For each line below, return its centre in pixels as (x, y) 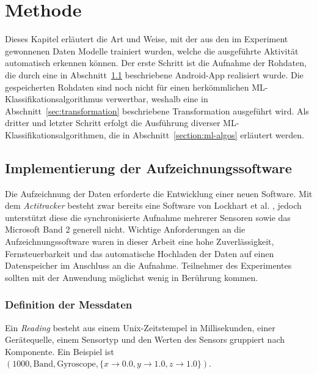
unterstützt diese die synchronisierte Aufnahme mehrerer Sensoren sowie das (148, 217)
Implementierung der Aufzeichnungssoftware (148, 167)
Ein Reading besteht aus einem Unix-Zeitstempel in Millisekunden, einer (140, 327)
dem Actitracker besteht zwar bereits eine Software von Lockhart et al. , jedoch (153, 205)
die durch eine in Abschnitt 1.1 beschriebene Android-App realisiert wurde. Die (154, 74)
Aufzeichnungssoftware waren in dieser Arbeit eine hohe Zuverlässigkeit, (140, 241)
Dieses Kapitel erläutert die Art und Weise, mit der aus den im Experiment (147, 39)
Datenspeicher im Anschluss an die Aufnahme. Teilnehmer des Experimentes (148, 265)
